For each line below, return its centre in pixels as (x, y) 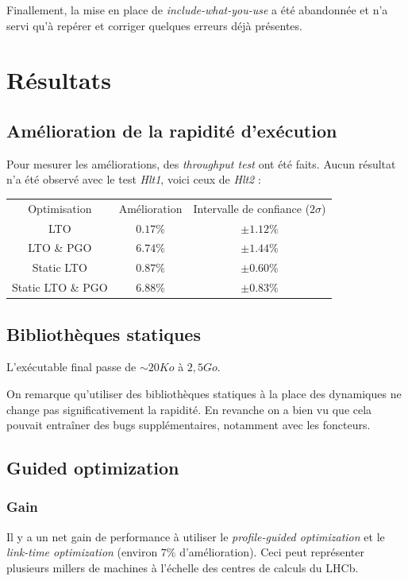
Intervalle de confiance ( (252, 208)
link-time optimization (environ (82, 552)
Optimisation (60, 208)
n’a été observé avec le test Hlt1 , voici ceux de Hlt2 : (134, 179)
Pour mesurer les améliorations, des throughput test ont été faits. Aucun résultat (201, 163)
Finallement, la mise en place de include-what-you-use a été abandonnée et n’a (197, 10)
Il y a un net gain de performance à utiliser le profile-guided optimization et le (196, 536)
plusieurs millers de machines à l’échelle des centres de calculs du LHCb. (183, 567)
